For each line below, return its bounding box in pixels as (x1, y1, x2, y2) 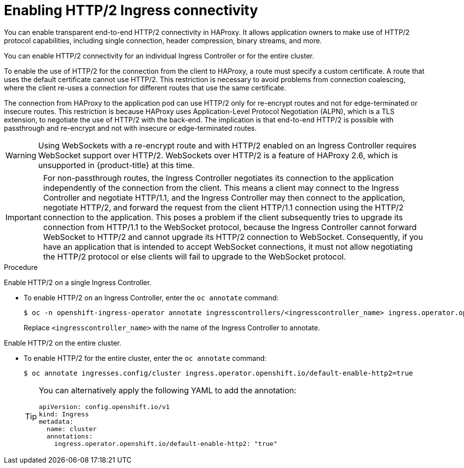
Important (5, 212, 41, 222)
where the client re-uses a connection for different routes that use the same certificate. (4, 83, 286, 92)
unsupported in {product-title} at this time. (38, 160, 195, 170)
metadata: (39, 417, 74, 425)
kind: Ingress (39, 410, 89, 418)
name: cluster (46, 425, 97, 433)
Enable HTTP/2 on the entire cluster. (4, 338, 121, 347)
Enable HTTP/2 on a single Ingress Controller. (4, 278, 151, 287)
